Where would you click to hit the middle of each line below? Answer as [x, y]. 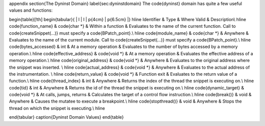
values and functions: [31, 10]
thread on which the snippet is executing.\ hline [57, 108]
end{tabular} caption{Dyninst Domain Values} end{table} [66, 117]
